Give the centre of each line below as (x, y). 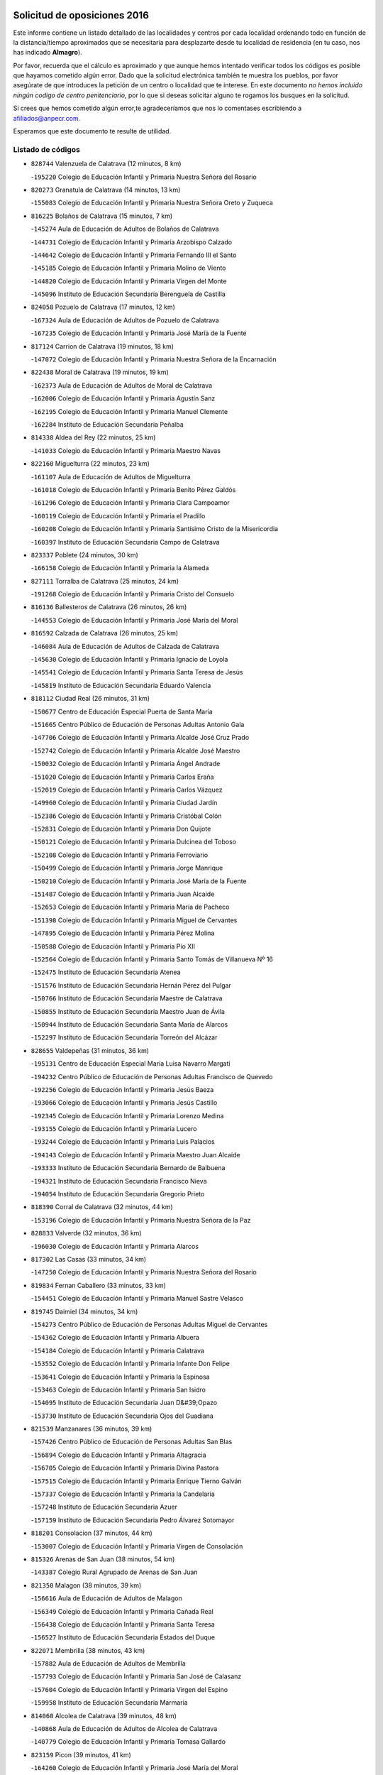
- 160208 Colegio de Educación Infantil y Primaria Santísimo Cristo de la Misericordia (155, 529)
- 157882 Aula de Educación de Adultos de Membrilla (108, 1664)
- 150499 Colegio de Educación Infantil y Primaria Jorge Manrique (127, 868)
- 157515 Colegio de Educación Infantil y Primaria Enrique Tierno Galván (136, 1481)
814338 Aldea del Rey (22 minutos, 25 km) (93, 437)
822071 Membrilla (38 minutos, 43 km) (88, 1650)
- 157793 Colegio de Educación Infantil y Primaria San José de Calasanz (136, 1676)
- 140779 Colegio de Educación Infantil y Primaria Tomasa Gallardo (128, 1742)
